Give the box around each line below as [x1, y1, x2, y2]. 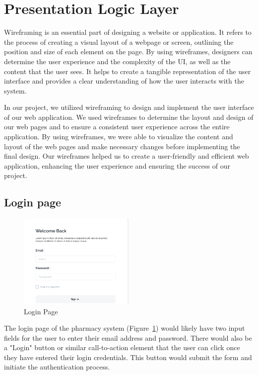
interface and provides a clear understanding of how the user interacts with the [4, 76, 244, 86]
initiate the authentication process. [4, 362, 110, 372]
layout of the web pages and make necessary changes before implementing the [4, 141, 240, 151]
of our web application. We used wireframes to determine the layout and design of [4, 111, 254, 122]
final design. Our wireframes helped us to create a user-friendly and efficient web [4, 151, 249, 161]
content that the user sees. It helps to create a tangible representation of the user [4, 66, 251, 76]
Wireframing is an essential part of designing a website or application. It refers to [4, 27, 252, 37]
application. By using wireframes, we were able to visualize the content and [4, 131, 233, 142]
